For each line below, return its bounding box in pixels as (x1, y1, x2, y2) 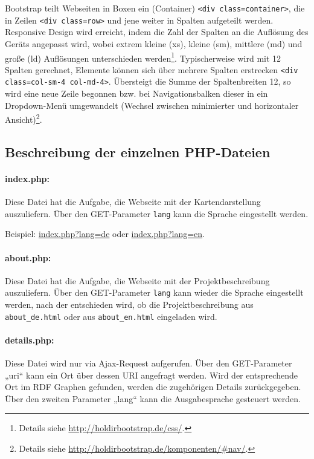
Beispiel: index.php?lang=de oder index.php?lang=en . (5, 227, 205, 240)
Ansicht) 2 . (5, 111, 42, 125)
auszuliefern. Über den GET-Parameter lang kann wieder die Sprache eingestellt (5, 286, 304, 299)
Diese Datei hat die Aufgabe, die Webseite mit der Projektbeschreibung (5, 274, 270, 287)
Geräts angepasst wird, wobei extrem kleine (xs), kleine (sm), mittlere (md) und (5, 37, 303, 50)
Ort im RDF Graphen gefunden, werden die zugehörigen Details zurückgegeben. (5, 380, 301, 393)
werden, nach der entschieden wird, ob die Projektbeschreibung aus (5, 298, 254, 310)
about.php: (5, 251, 51, 264)
